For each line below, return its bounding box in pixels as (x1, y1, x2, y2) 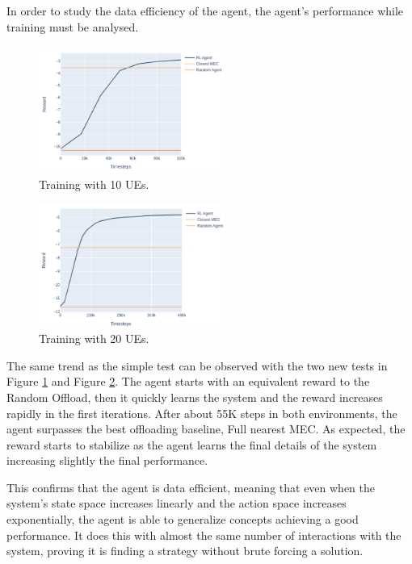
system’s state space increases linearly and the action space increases (6, 495, 347, 512)
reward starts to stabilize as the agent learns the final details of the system (6, 436, 377, 453)
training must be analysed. (6, 18, 139, 35)
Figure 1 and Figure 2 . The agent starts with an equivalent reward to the (6, 373, 370, 390)
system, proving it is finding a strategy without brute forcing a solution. (6, 542, 364, 559)
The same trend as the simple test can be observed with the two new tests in (6, 357, 388, 374)
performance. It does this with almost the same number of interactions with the (6, 526, 401, 543)
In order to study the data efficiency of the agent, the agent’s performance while (6, 2, 404, 19)
